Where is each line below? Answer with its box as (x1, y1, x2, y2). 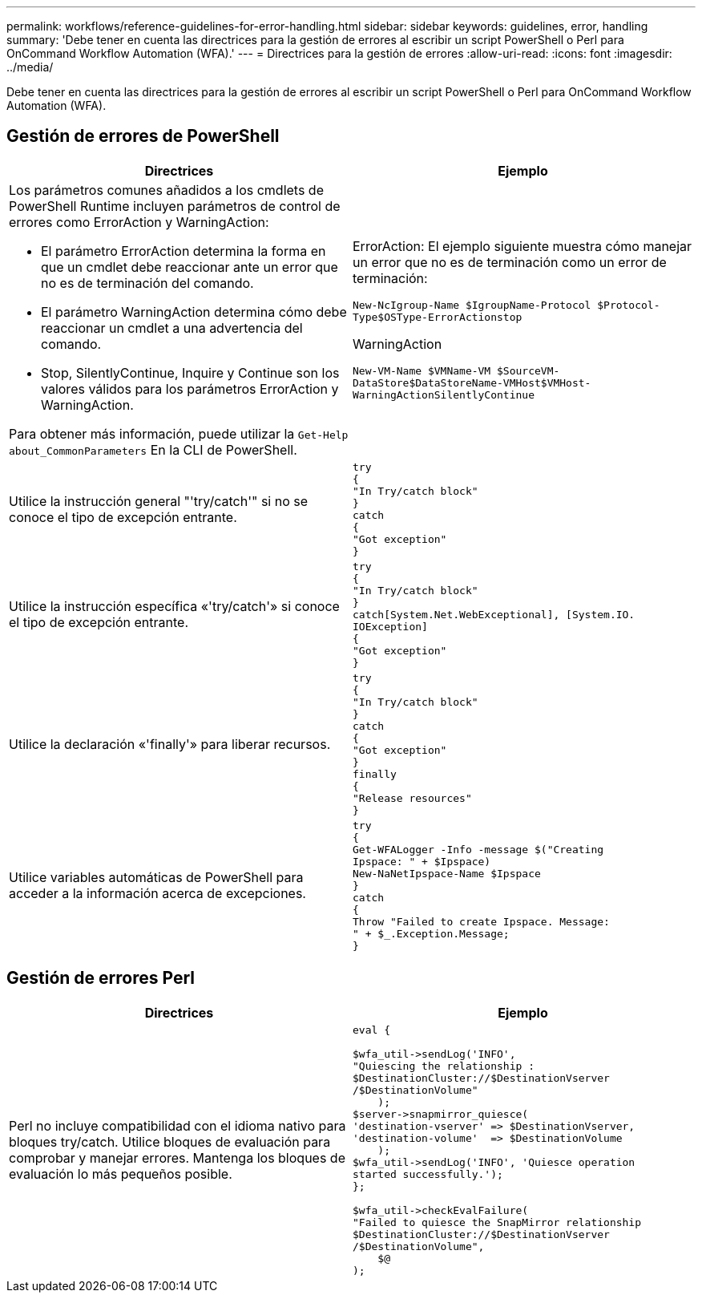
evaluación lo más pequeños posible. (9, 1166, 232, 1183)
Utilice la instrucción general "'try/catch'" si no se (9, 492, 309, 509)
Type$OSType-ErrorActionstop (353, 311, 522, 324)
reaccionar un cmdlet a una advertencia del (41, 319, 303, 336)
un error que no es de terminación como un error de (353, 254, 667, 271)
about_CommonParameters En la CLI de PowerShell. (9, 441, 297, 458)
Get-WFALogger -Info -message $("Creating (353, 843, 604, 856)
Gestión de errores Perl (6, 968, 195, 989)
